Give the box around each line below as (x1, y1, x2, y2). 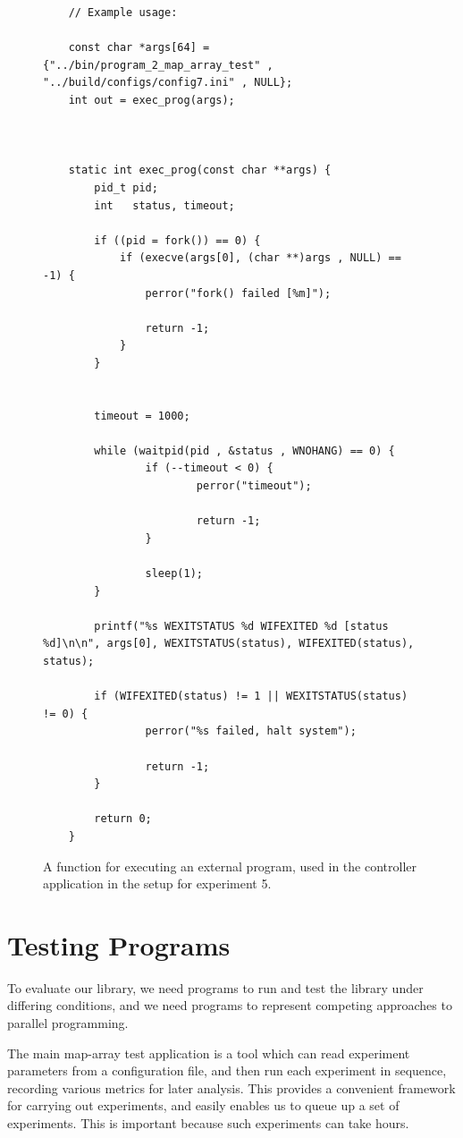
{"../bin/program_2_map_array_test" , (43, 58, 274, 72)
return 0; (94, 812, 152, 826)
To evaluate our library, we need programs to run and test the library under (7, 978, 424, 997)
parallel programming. (7, 1014, 129, 1032)
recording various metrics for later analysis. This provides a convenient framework (7, 1078, 456, 1097)
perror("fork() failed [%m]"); (145, 286, 332, 300)
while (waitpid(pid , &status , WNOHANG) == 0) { (94, 444, 395, 457)
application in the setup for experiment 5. (43, 874, 272, 893)
